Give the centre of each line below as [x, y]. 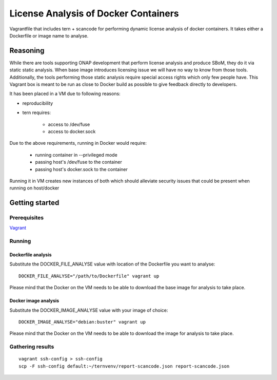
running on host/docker [34, 188]
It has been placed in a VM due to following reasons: [65, 94]
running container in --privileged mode [76, 155]
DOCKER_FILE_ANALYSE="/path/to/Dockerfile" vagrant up [89, 276]
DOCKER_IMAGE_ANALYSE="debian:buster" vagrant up [82, 322]
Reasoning [27, 51]
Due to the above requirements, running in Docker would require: [78, 143]
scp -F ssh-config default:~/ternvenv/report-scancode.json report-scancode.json [124, 366]
